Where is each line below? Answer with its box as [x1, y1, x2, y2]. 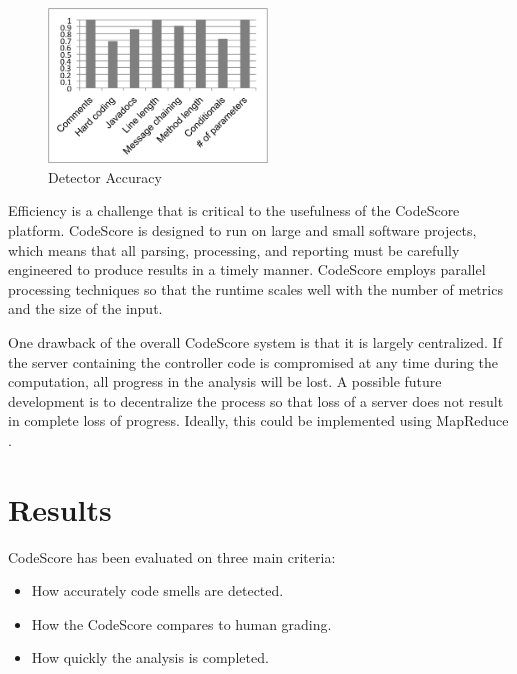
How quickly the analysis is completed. [31, 647, 269, 668]
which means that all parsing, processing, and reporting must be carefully [8, 239, 460, 260]
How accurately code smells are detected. [31, 580, 284, 601]
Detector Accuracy [48, 166, 162, 187]
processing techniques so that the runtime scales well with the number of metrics [8, 278, 503, 299]
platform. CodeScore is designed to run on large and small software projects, [8, 219, 477, 240]
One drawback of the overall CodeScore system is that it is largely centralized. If [8, 331, 502, 352]
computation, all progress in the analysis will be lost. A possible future [8, 371, 442, 392]
